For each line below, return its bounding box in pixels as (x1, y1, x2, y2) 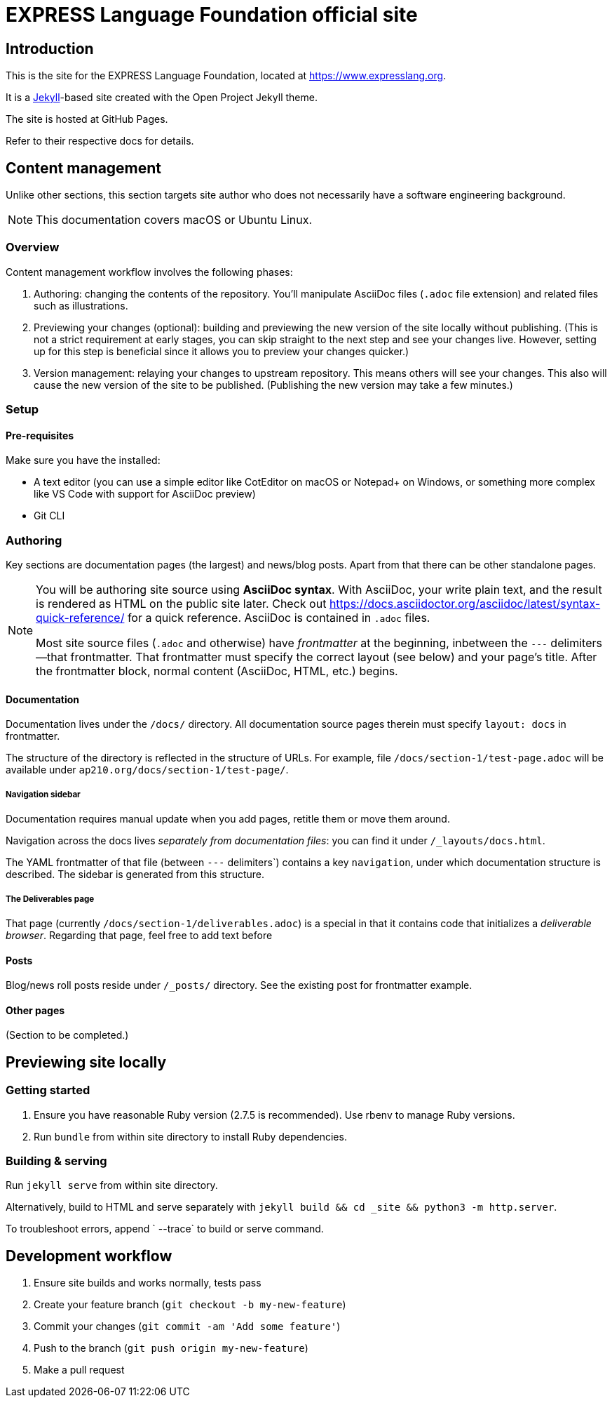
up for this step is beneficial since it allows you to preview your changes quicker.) (34, 345, 409, 357)
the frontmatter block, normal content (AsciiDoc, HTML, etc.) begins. (36, 664, 398, 679)
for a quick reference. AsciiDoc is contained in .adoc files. (127, 611, 430, 625)
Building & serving (6, 1153, 107, 1168)
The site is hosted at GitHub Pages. (6, 113, 168, 126)
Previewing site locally (6, 1053, 167, 1071)
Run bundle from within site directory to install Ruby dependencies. (34, 1130, 347, 1143)
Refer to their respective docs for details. (6, 135, 194, 147)
